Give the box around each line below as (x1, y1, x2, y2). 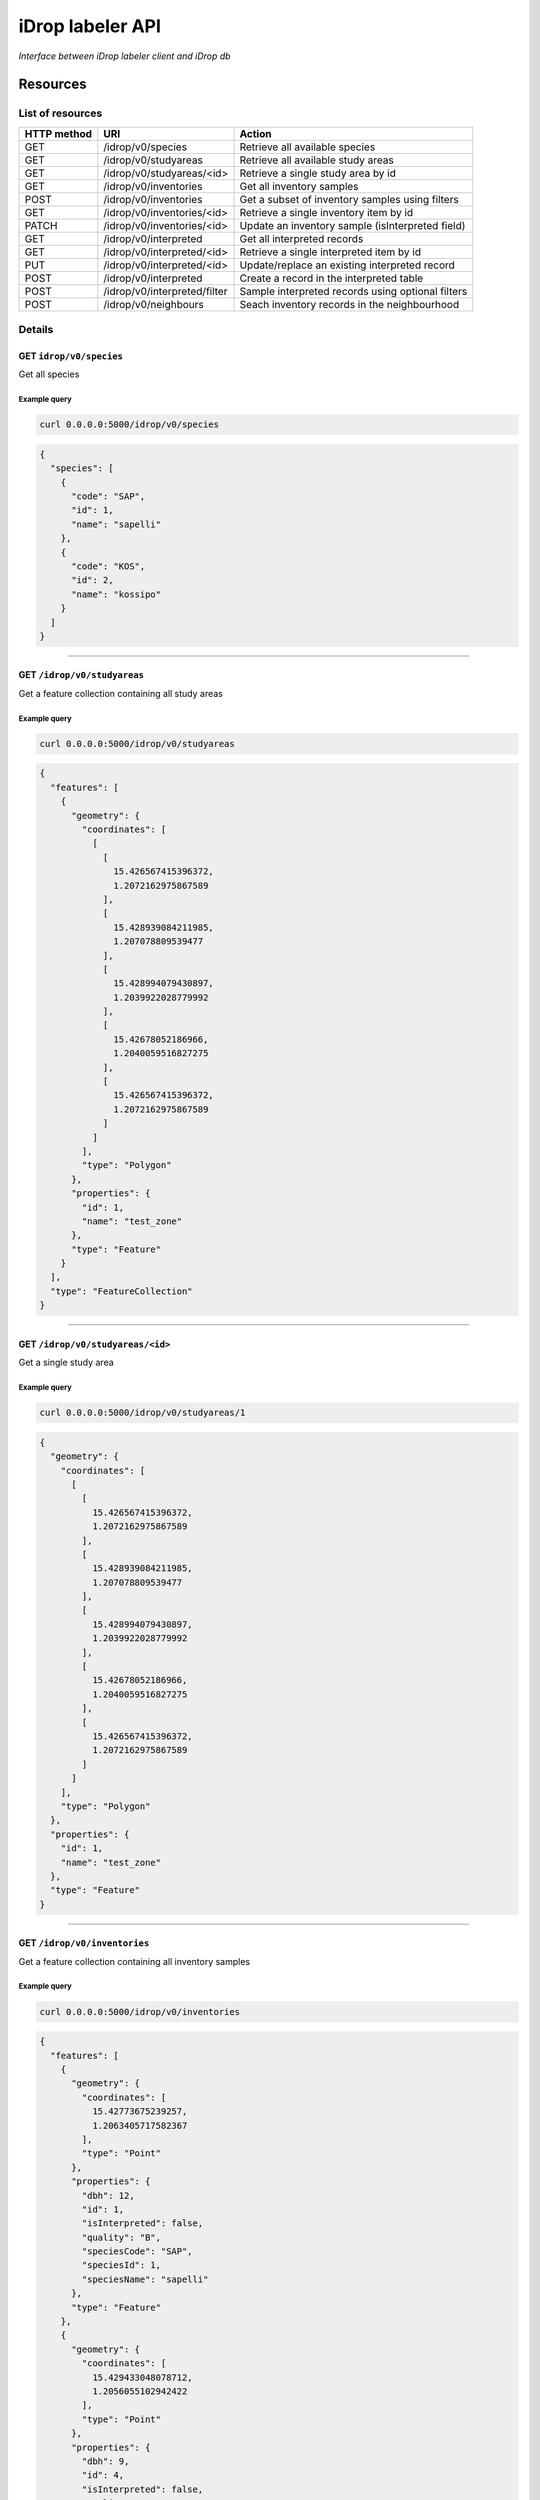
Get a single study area (18, 1356, 114, 1369)
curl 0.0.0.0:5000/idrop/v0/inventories (39, 2006, 240, 2017)
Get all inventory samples (239, 179, 359, 193)
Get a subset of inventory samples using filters (239, 192, 459, 206)
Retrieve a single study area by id (239, 166, 397, 180)
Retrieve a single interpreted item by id (239, 245, 422, 259)
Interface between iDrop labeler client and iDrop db (18, 50, 231, 62)
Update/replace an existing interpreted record (239, 258, 455, 272)
